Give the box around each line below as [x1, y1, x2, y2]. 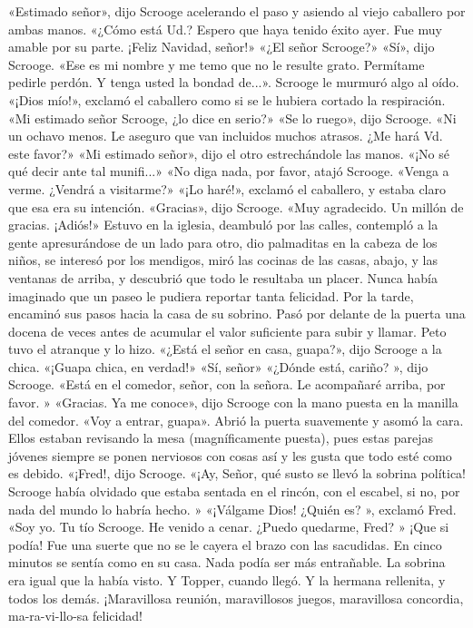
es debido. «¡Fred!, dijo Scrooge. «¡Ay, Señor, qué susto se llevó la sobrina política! [8, 464, 467, 483]
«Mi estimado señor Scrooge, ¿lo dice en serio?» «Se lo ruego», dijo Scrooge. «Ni [8, 108, 457, 127]
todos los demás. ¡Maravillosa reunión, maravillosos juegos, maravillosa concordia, [8, 588, 464, 607]
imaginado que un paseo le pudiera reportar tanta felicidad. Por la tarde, [8, 286, 414, 305]
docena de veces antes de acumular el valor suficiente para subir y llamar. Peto [8, 321, 447, 340]
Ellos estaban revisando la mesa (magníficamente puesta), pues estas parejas [8, 428, 433, 447]
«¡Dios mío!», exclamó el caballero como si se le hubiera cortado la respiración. [8, 90, 446, 109]
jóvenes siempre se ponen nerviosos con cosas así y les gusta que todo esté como [8, 446, 452, 465]
